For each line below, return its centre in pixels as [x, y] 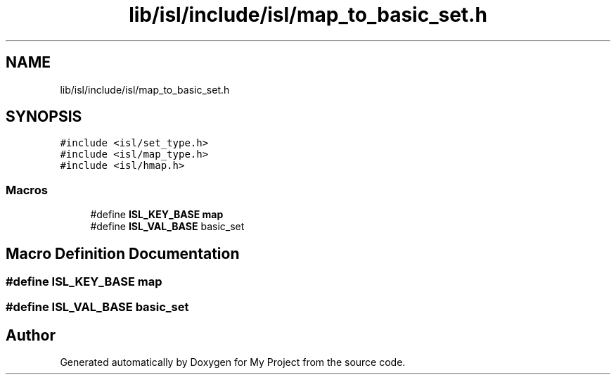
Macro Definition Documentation [123, 253]
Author [31, 335]
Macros [27, 190]
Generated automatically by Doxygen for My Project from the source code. [233, 362]
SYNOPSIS [44, 117]
